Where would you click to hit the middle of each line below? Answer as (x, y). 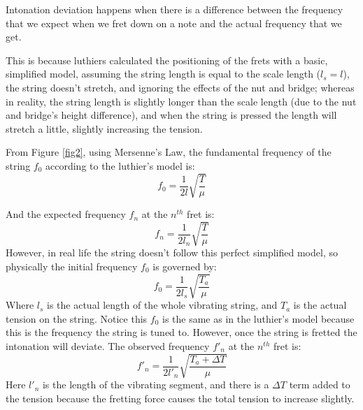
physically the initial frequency (72, 266)
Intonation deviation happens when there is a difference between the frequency (175, 9)
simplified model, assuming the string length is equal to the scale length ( (163, 74)
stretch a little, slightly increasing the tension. (104, 128)
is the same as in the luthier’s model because (258, 318)
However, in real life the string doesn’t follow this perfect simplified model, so (172, 252)
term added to (320, 385)
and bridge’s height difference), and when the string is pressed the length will (171, 115)
